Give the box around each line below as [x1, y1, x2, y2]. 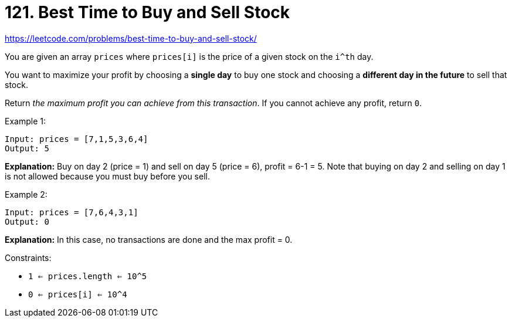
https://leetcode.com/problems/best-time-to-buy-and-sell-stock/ [5, 33, 257, 43]
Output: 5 [5, 143, 49, 153]
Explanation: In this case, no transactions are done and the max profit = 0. [5, 234, 293, 245]
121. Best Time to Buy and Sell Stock [5, 2, 290, 22]
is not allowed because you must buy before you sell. [5, 171, 210, 181]
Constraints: [5, 252, 52, 263]
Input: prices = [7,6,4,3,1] [5, 207, 138, 217]
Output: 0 [5, 216, 49, 226]
